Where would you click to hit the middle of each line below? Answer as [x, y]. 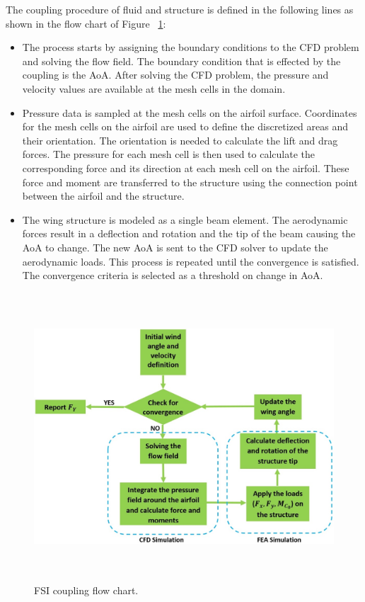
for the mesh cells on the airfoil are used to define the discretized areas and [185, 126]
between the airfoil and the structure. [103, 196]
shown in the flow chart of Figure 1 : [86, 23]
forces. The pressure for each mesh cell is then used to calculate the [168, 154]
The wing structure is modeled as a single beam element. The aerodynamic [185, 219]
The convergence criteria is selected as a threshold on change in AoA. [173, 275]
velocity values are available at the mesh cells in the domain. [154, 88]
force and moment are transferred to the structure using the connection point [190, 182]
